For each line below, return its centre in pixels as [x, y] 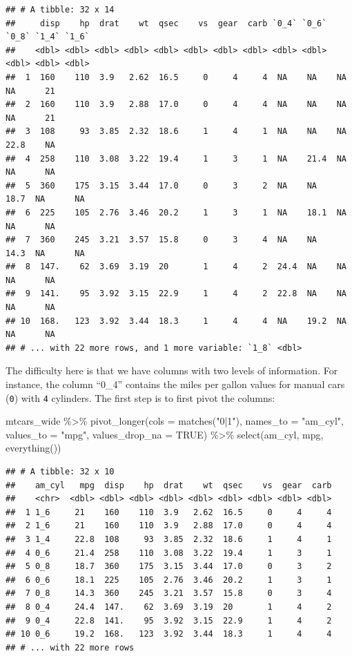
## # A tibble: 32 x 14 [60, 10]
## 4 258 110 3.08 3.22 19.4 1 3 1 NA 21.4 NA [176, 158]
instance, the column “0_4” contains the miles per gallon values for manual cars [175, 384]
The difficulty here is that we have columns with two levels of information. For [172, 370]
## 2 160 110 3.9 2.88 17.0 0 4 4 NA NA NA [176, 105]
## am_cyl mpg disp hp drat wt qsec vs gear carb [169, 485]
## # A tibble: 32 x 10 [60, 472]
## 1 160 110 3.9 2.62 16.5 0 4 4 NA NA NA [176, 77]
